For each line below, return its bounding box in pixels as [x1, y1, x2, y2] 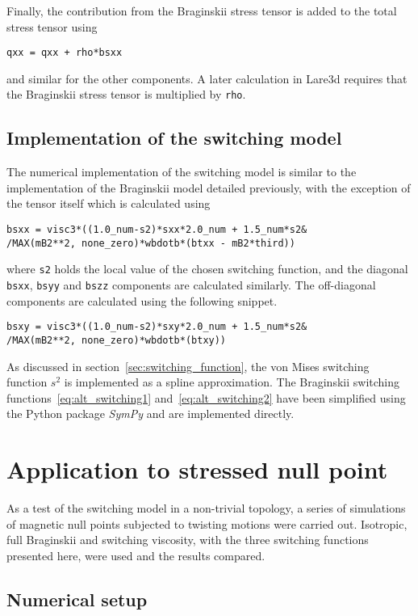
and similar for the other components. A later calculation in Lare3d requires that [6, 70, 408, 86]
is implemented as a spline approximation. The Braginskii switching [64, 373, 399, 390]
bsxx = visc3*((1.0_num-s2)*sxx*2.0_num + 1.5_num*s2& [6, 224, 307, 236]
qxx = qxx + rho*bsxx [6, 47, 123, 59]
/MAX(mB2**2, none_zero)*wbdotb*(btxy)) [6, 334, 227, 346]
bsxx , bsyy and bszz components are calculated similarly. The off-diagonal [6, 276, 376, 293]
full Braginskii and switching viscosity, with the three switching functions [6, 531, 369, 548]
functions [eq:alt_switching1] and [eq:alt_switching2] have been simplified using [6, 389, 406, 406]
